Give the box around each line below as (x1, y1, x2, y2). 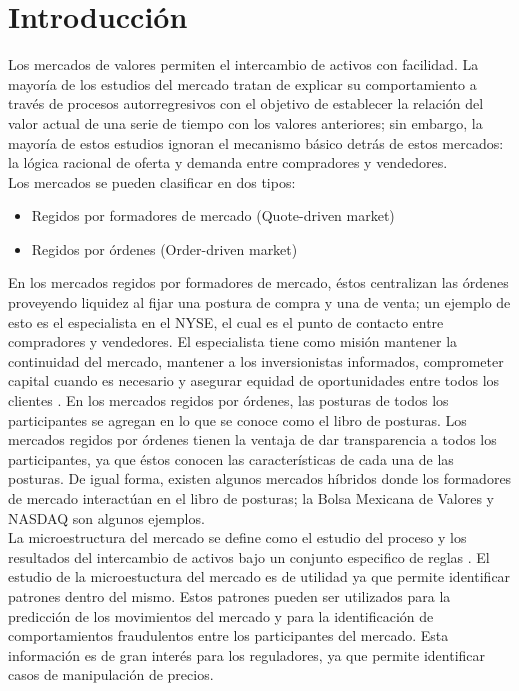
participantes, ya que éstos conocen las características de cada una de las (8, 448, 454, 469)
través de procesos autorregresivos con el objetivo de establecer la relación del (8, 93, 484, 114)
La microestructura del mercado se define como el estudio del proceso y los (8, 527, 467, 548)
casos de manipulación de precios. (8, 664, 214, 685)
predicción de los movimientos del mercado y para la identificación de (8, 605, 434, 626)
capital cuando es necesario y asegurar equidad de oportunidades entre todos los (8, 370, 500, 391)
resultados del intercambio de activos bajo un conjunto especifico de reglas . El (8, 546, 490, 567)
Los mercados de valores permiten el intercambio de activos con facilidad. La (8, 54, 479, 75)
